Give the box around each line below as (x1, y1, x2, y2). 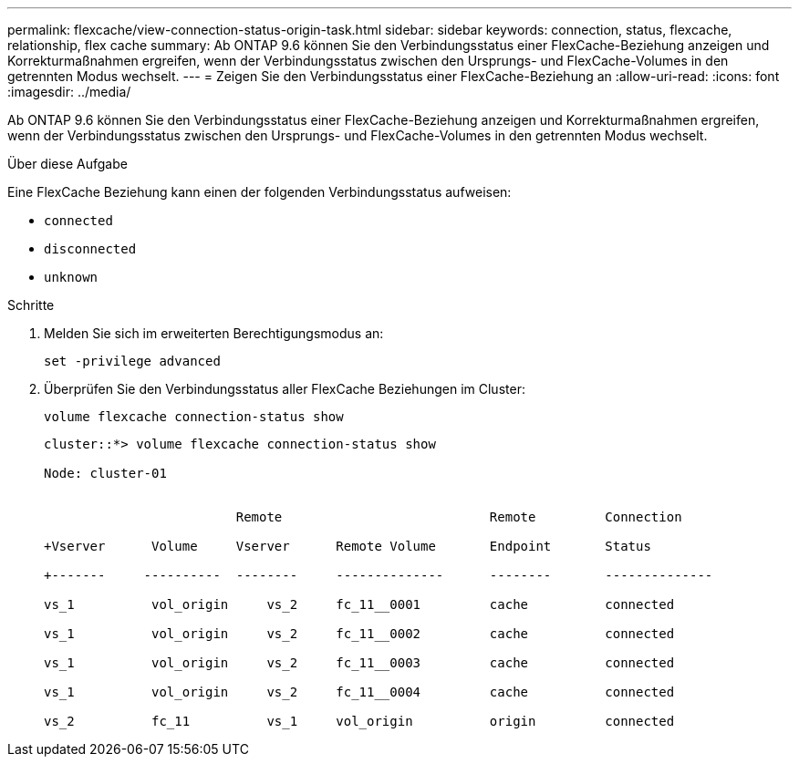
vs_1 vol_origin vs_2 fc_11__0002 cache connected (44, 626, 675, 641)
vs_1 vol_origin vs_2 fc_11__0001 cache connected (44, 597, 675, 612)
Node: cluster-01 (44, 466, 167, 480)
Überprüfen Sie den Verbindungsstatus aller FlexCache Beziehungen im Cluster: (44, 381, 525, 397)
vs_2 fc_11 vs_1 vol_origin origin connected (44, 714, 675, 728)
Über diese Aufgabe (7, 156, 128, 171)
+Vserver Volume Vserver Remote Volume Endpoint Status (44, 539, 651, 553)
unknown (44, 270, 99, 284)
